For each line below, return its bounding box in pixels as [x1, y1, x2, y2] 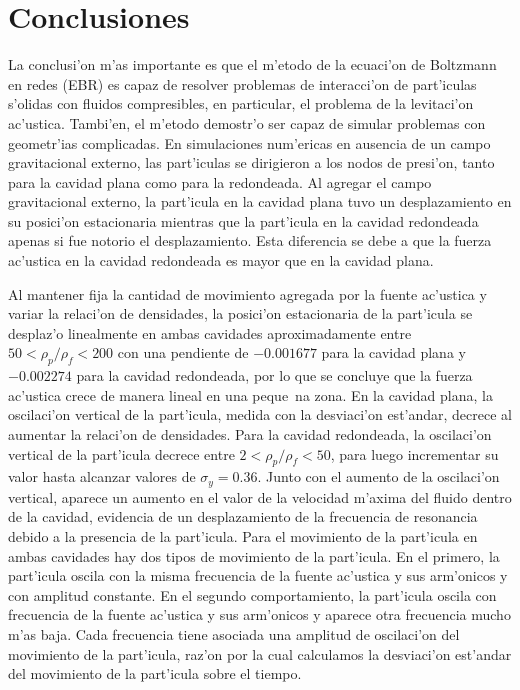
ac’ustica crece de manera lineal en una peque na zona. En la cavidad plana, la [8, 384, 493, 405]
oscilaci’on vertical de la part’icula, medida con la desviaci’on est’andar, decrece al [8, 404, 512, 425]
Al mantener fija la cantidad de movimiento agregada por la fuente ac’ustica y [8, 283, 487, 304]
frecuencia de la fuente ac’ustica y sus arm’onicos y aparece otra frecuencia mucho [8, 604, 511, 625]
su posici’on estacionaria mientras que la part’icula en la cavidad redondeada [8, 210, 479, 231]
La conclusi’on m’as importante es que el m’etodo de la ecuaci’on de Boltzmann [8, 54, 497, 75]
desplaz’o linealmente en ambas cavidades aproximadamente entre [8, 322, 412, 343]
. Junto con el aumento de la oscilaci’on [257, 466, 500, 487]
